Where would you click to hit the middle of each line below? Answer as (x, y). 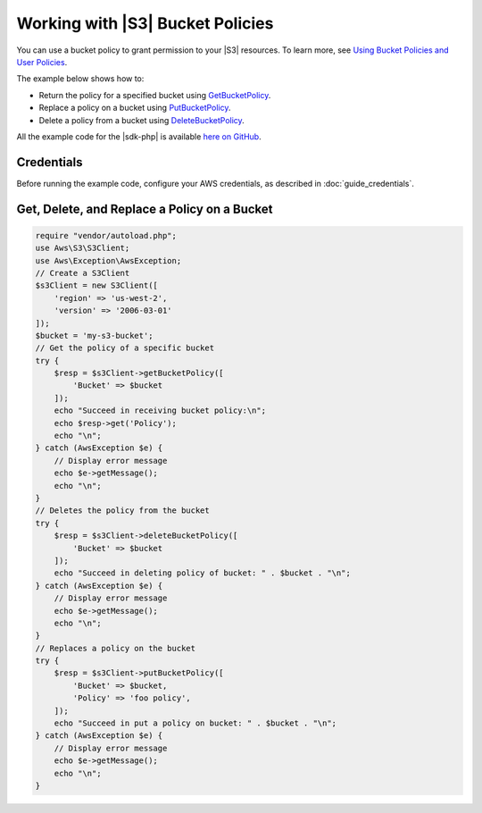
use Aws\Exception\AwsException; (108, 260)
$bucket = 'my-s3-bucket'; (94, 335)
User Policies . (42, 62)
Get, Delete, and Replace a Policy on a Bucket (145, 209)
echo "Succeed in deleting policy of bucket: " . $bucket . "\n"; (203, 573)
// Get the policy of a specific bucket (125, 348)
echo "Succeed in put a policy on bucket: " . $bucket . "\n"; (195, 723)
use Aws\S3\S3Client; (83, 248)
